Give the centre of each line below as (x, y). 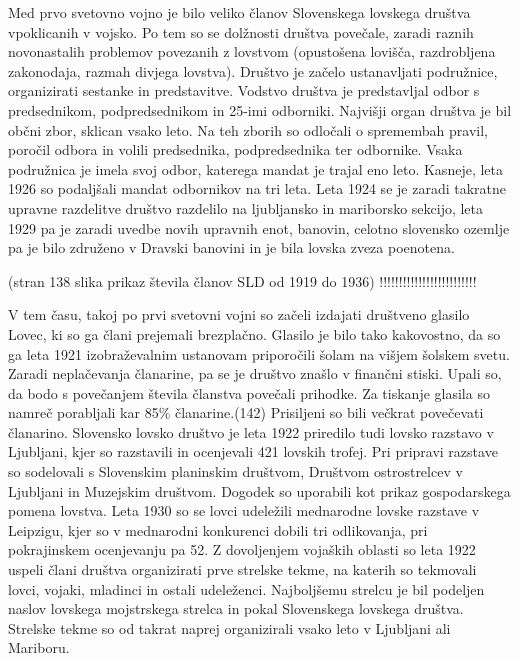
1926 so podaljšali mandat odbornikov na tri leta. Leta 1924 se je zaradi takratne (257, 188)
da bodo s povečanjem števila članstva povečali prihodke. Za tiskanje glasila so (249, 392)
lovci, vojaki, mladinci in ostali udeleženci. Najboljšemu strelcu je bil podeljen (246, 588)
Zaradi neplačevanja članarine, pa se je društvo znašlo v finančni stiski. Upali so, (255, 373)
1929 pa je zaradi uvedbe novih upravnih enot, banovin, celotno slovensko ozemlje (259, 227)
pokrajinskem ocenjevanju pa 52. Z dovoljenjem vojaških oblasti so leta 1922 (242, 549)
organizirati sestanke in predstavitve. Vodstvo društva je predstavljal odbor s (244, 90)
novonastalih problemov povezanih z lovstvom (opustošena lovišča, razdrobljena (252, 51)
